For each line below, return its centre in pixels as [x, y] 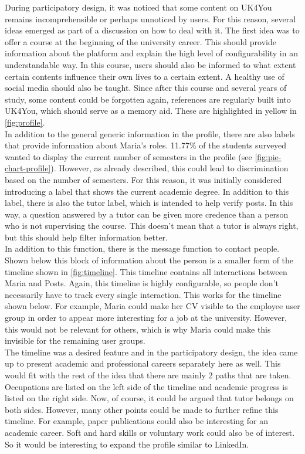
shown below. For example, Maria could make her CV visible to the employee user [152, 306]
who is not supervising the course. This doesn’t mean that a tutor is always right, [152, 226]
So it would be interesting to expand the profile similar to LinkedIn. [127, 444]
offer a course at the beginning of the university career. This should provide [140, 41]
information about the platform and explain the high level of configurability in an [151, 53]
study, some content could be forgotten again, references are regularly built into [148, 99]
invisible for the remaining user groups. [75, 340]
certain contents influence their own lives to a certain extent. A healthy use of [145, 76]
